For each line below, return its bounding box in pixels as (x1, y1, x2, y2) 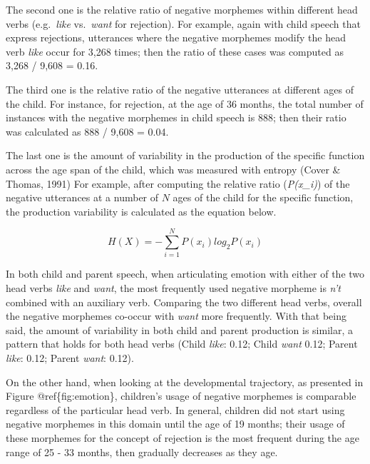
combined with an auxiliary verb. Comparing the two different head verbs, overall (6, 294, 362, 309)
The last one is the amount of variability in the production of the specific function (6, 148, 365, 163)
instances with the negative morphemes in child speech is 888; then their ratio (6, 110, 346, 125)
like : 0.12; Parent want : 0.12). (6, 350, 134, 365)
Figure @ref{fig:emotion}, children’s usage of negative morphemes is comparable (6, 388, 356, 403)
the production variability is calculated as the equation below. (6, 203, 277, 218)
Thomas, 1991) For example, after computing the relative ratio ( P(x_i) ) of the (6, 176, 350, 191)
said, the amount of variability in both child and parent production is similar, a (6, 322, 353, 337)
